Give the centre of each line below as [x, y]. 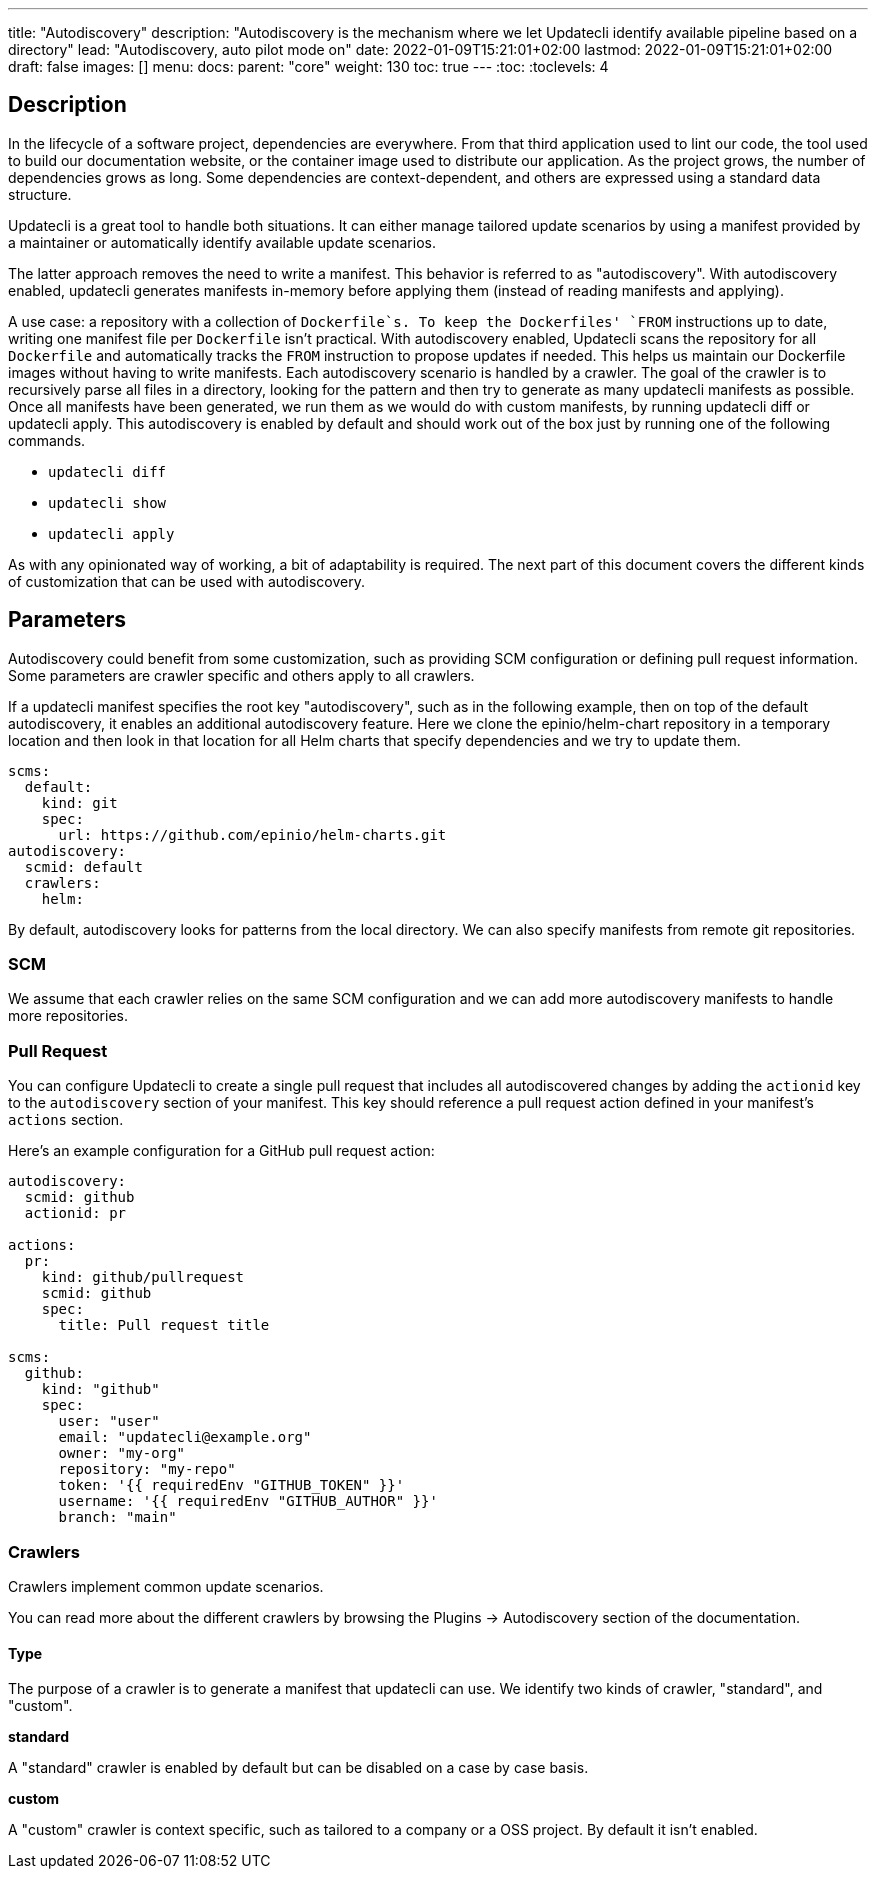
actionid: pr [75, 1213]
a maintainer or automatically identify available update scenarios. [222, 242]
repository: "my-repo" [147, 1469]
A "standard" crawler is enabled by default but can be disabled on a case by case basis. [298, 1768]
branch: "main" [117, 1517]
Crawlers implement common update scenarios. [166, 1586]
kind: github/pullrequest [143, 1277]
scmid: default [83, 866]
